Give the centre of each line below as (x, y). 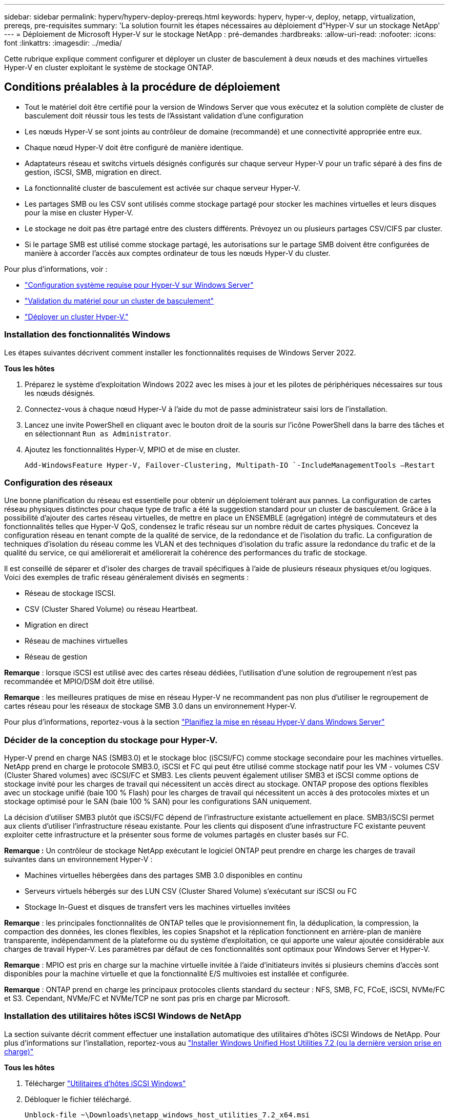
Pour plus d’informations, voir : (56, 269)
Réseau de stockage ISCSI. (70, 593)
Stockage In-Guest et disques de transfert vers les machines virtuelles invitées (158, 907)
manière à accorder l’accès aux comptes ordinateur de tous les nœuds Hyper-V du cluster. (178, 253)
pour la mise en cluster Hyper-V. (79, 212)
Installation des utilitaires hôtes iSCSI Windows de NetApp (123, 1016)
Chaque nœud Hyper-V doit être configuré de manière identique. (134, 147)
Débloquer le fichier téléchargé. (78, 1099)
